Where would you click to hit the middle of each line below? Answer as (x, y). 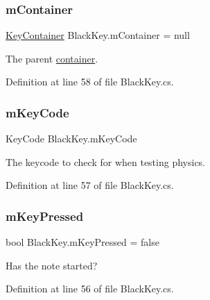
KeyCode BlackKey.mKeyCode (71, 139)
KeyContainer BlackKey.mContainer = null (98, 35)
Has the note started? (52, 265)
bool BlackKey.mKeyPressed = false (82, 242)
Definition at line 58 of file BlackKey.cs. (90, 82)
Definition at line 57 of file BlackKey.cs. (90, 185)
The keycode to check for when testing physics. (106, 161)
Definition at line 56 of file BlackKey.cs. (90, 289)
